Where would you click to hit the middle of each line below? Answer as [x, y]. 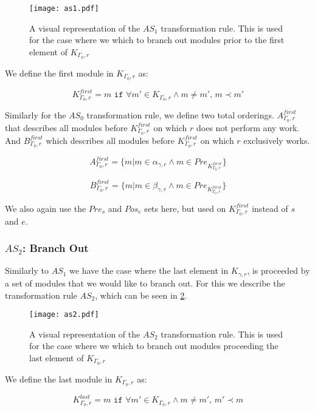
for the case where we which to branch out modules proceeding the [154, 346]
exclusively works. [277, 140]
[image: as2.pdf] [64, 315]
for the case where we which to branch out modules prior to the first [157, 40]
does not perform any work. [248, 127]
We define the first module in [59, 73]
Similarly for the [36, 114]
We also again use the [46, 208]
